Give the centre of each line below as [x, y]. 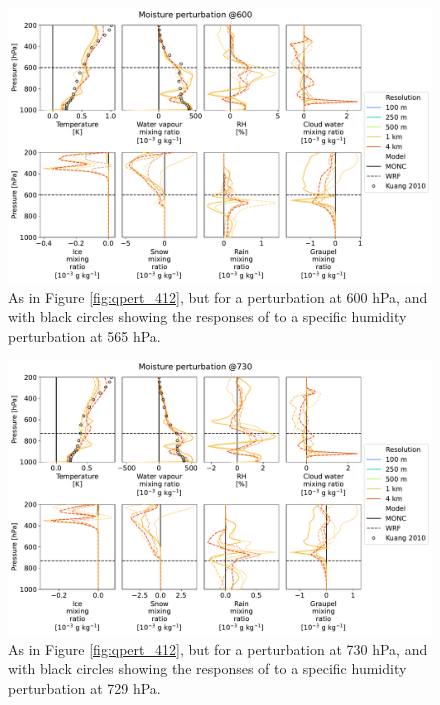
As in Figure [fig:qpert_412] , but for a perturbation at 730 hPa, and [218, 648]
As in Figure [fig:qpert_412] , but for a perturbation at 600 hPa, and [218, 296]
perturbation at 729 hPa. [84, 688]
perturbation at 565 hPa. [84, 335]
